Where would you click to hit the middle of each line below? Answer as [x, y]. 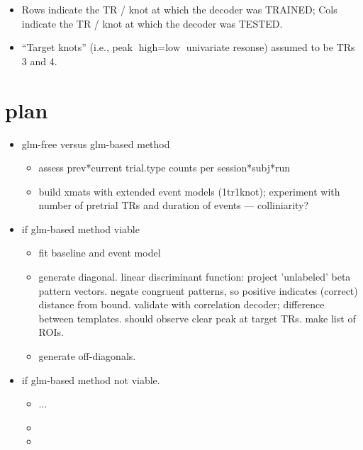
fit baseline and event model [100, 253]
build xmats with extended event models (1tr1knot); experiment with [189, 191]
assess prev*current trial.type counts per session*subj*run [164, 168]
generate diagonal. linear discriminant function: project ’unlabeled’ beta [195, 277]
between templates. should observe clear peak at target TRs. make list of [197, 318]
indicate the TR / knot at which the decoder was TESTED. [152, 23]
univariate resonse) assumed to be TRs [270, 47]
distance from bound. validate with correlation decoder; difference [181, 304]
